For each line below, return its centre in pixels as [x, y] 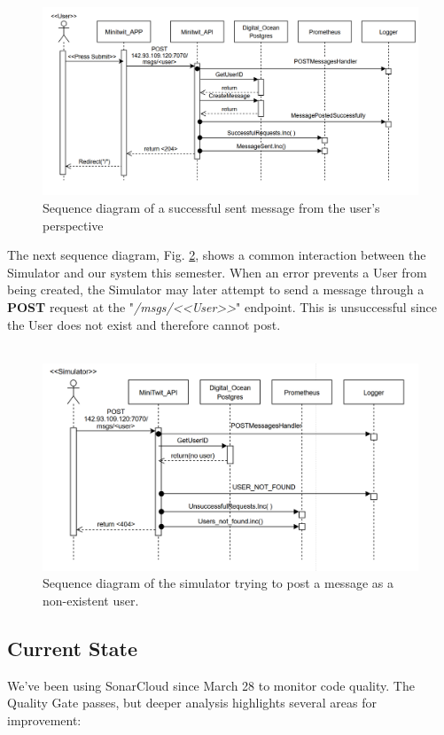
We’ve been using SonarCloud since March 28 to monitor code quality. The [211, 685]
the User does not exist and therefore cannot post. [144, 324]
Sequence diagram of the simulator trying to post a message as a [218, 583]
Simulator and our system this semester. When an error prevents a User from [217, 272]
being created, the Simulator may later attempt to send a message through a [216, 289]
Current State [73, 648]
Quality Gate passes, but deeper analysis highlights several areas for [192, 703]
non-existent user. [91, 600]
